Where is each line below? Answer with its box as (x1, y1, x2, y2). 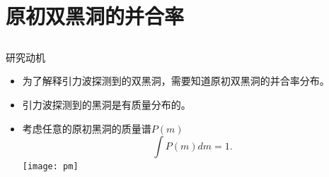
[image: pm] (22, 161, 79, 172)
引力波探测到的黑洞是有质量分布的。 (22, 97, 191, 111)
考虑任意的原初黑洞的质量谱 (22, 121, 151, 135)
